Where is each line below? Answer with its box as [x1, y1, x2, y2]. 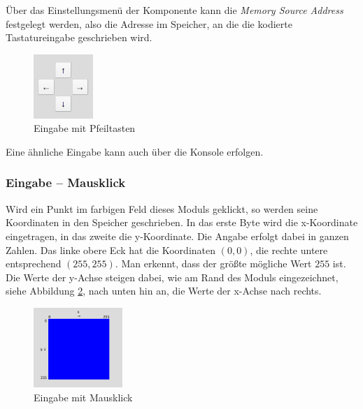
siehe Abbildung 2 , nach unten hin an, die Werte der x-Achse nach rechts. [6, 283, 322, 298]
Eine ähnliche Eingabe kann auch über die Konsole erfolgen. [6, 144, 264, 158]
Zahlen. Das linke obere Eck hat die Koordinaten [6, 242, 216, 257]
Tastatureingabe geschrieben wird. [6, 30, 152, 45]
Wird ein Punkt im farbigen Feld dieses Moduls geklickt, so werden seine [6, 201, 318, 216]
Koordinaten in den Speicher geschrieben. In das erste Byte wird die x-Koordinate [6, 215, 358, 230]
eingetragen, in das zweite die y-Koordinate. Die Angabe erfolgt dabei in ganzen [6, 228, 349, 243]
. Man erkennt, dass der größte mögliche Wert [115, 256, 312, 271]
